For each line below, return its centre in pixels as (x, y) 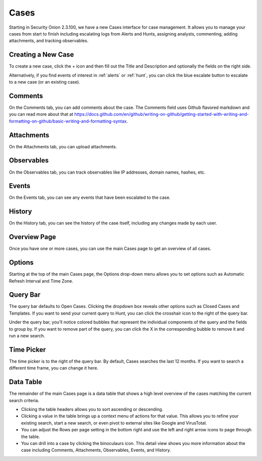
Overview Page (33, 237)
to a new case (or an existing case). (44, 82)
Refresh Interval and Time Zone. (41, 281)
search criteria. (24, 400)
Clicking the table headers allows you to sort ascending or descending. (92, 409)
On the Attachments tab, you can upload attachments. (63, 146)
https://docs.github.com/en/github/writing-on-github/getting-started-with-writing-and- (162, 114)
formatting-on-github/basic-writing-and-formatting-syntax (68, 121)
